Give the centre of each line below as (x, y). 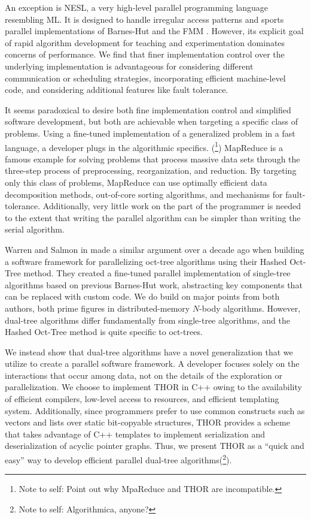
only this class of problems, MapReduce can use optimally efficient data (136, 182)
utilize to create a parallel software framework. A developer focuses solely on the (152, 363)
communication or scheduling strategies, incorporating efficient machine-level (145, 78)
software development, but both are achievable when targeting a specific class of (151, 121)
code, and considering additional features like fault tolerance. (117, 90)
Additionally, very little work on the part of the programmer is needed (172, 206)
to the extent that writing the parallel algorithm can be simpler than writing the (153, 217)
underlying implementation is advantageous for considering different (129, 66)
